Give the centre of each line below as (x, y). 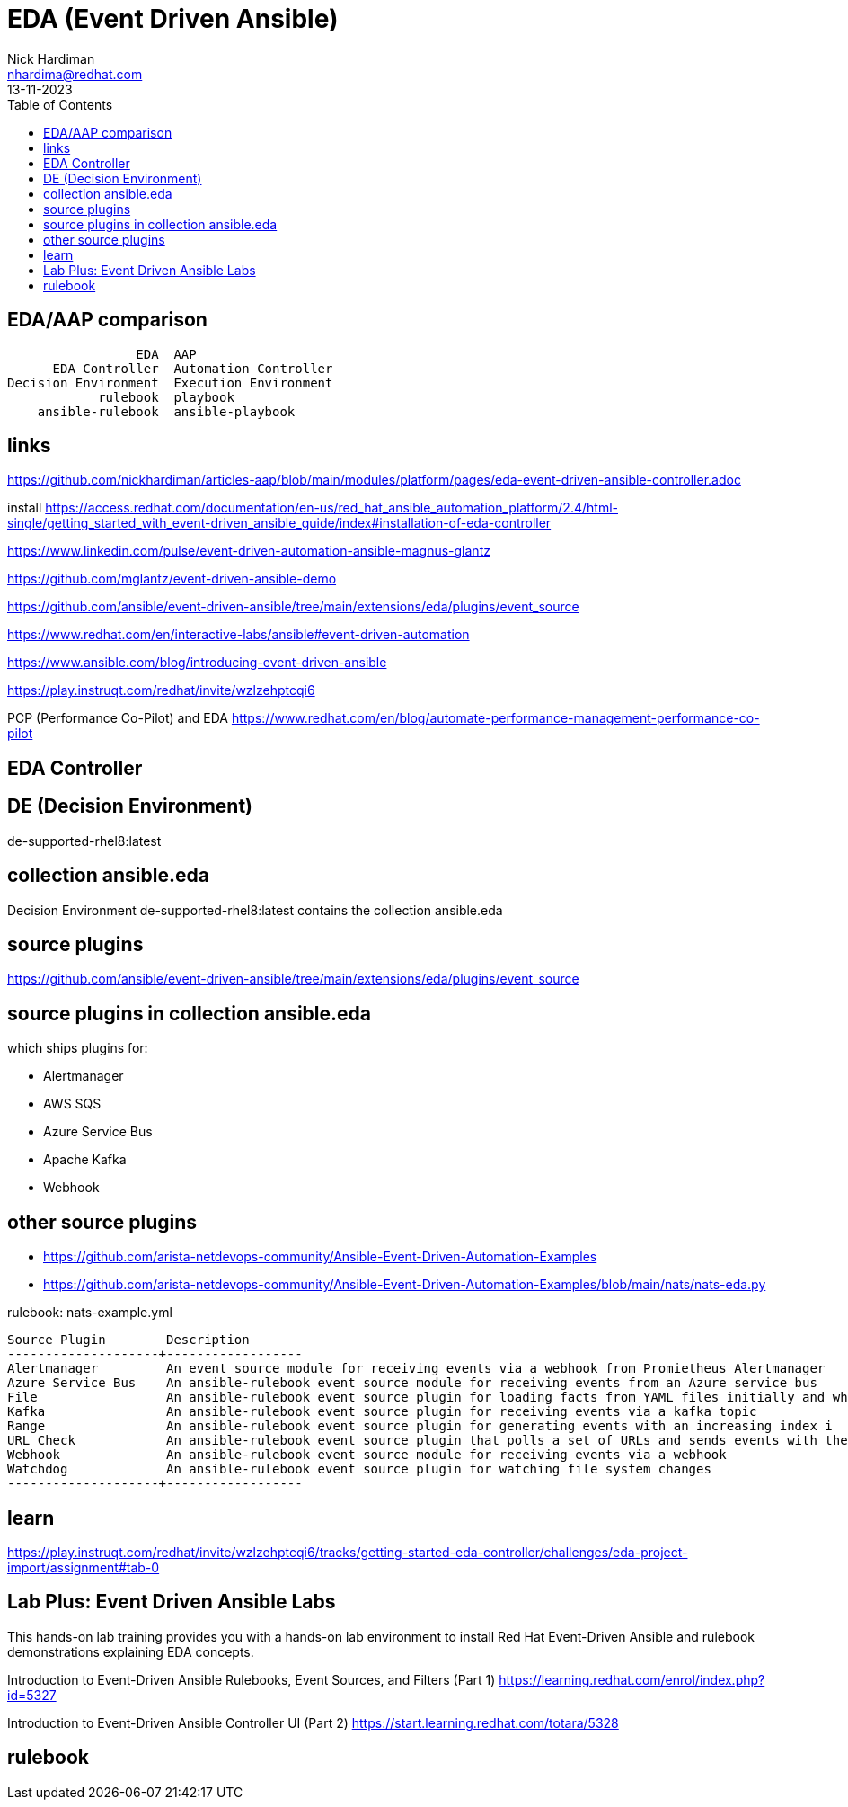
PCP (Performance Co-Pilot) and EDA (118, 718)
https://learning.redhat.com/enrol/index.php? (632, 1679)
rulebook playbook (166, 397)
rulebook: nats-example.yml (90, 1313)
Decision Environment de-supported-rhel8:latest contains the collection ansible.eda (255, 910)
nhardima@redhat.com (75, 74)
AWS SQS (72, 1104)
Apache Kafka (85, 1160)
